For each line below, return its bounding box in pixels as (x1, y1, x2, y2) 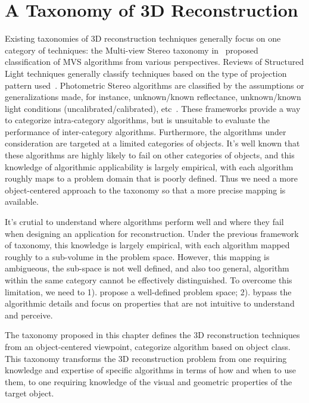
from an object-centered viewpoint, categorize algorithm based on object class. (5, 340, 291, 352)
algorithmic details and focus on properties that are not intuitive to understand (5, 297, 295, 310)
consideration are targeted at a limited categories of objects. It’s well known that (5, 137, 300, 149)
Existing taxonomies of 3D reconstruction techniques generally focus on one (5, 32, 281, 45)
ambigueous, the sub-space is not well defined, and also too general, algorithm (5, 262, 289, 274)
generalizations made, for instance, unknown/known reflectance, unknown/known (5, 90, 301, 103)
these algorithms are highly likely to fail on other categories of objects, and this (5, 149, 295, 161)
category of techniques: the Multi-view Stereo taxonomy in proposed (5, 43, 258, 56)
